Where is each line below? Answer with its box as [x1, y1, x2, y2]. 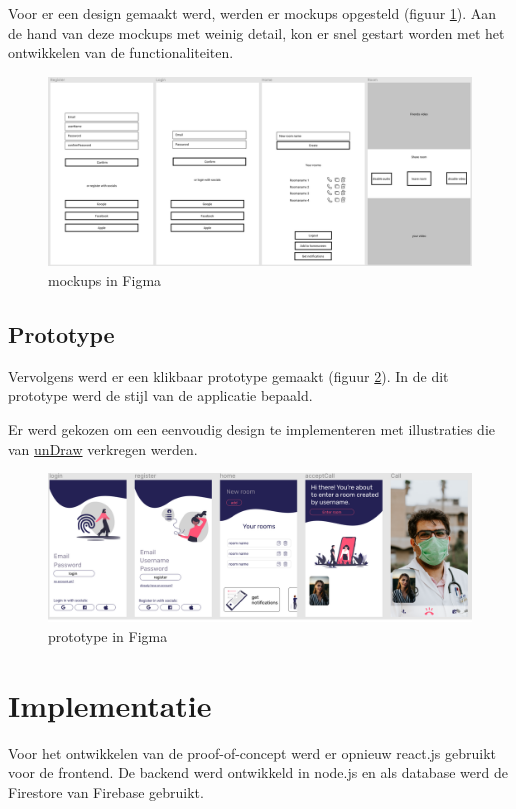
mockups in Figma [48, 270, 162, 291]
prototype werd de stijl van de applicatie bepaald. [8, 385, 313, 406]
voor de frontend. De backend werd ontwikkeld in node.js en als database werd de [8, 762, 508, 783]
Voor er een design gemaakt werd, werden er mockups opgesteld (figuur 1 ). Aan [8, 3, 497, 23]
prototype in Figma [48, 625, 168, 646]
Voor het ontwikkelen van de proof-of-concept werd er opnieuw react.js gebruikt [8, 742, 496, 763]
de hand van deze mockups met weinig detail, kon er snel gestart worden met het [8, 22, 505, 43]
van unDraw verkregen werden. [8, 438, 198, 459]
